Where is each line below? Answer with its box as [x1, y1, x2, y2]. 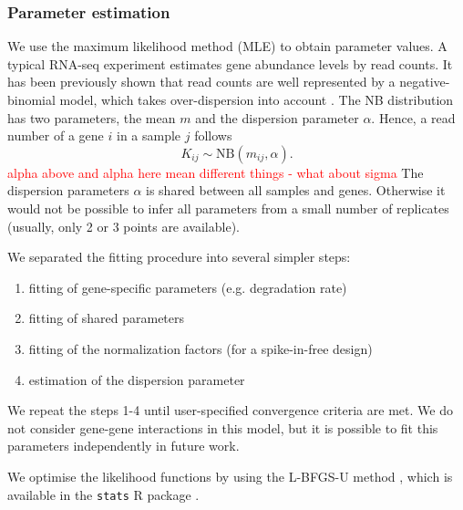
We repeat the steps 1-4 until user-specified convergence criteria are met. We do [7, 401, 453, 420]
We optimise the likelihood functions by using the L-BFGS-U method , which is [7, 466, 453, 485]
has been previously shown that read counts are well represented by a [7, 72, 396, 91]
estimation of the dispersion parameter [28, 369, 245, 389]
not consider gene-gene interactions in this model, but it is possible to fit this [7, 418, 438, 437]
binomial [7, 90, 56, 109]
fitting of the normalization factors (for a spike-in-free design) [28, 338, 373, 358]
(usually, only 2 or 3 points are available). [7, 216, 240, 235]
